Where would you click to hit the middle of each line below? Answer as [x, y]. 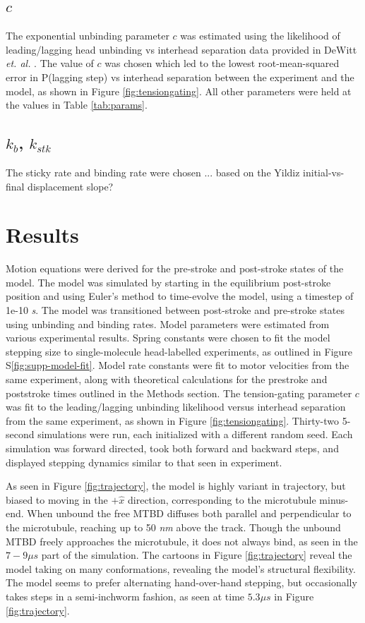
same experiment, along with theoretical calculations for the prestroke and [167, 379]
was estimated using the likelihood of [260, 36]
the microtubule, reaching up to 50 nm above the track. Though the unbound [173, 527]
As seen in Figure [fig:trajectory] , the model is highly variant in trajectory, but [176, 486]
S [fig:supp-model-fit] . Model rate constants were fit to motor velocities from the [178, 365]
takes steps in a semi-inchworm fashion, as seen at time [125, 596]
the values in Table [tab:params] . [77, 105]
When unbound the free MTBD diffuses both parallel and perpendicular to [189, 513]
